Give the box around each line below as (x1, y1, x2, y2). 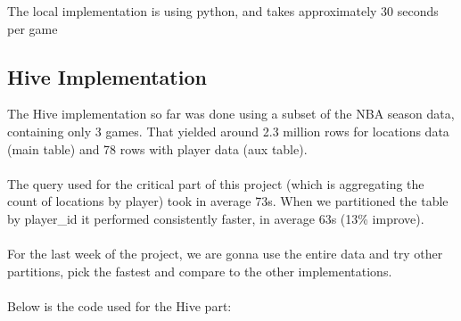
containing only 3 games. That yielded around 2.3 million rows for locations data (7, 121, 449, 140)
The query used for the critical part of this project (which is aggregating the (7, 174, 424, 193)
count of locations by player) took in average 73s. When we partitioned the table (7, 192, 449, 210)
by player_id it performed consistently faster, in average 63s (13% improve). (7, 209, 424, 227)
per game (7, 19, 58, 37)
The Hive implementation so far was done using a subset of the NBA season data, (7, 104, 455, 123)
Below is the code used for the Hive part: (7, 296, 232, 315)
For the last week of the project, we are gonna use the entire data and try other (7, 244, 443, 263)
